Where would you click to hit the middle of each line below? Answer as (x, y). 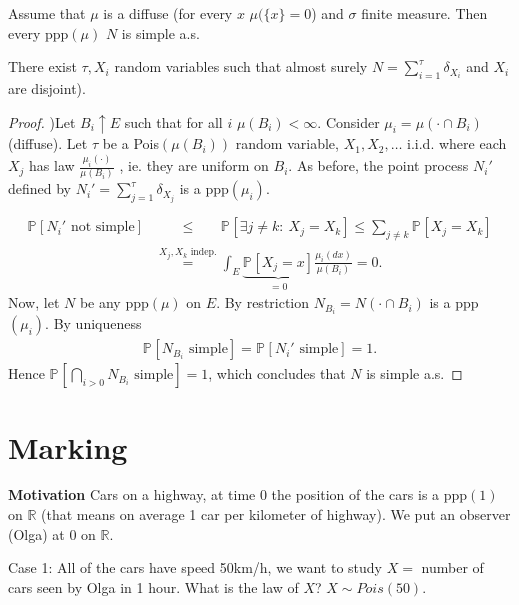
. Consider (348, 121)
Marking (68, 446)
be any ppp (114, 302)
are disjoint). (47, 87)
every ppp (38, 32)
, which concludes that (277, 373)
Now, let (34, 302)
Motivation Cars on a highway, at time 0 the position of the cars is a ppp (238, 494)
